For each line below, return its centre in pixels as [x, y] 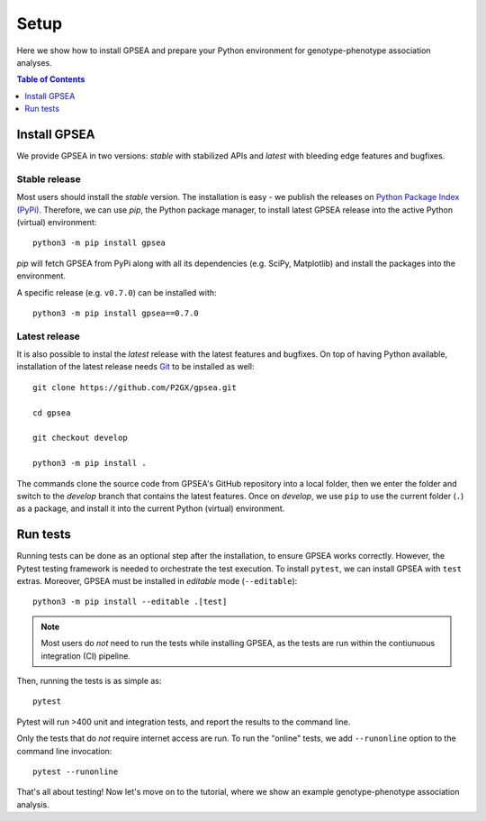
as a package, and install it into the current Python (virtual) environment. [151, 508]
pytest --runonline [76, 771]
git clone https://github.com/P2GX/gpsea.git [135, 387]
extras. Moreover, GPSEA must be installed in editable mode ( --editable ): [157, 581]
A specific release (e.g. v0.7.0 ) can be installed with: [117, 292]
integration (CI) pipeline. [85, 656]
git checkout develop [80, 438]
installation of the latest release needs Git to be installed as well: [135, 367]
